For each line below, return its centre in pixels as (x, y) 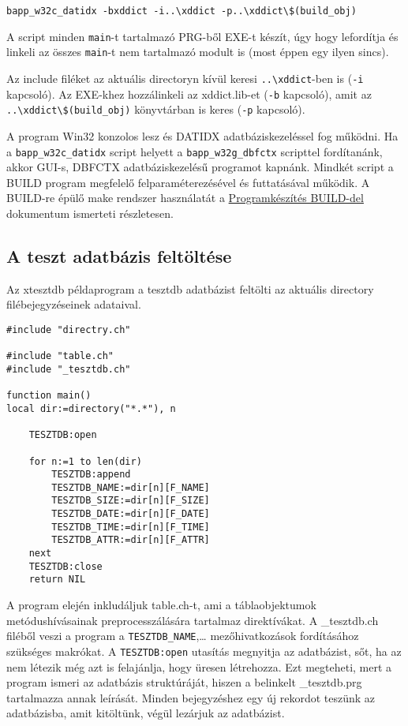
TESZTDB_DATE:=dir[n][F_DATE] (131, 514)
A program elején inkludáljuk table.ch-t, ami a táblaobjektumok (161, 605)
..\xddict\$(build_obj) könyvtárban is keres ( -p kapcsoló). (156, 109)
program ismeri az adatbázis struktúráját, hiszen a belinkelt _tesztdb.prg (184, 682)
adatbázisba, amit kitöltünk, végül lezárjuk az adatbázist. (146, 713)
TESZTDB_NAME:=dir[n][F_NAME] (131, 487)
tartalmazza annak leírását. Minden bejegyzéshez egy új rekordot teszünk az (191, 697)
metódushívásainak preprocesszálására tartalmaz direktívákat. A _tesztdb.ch (193, 620)
